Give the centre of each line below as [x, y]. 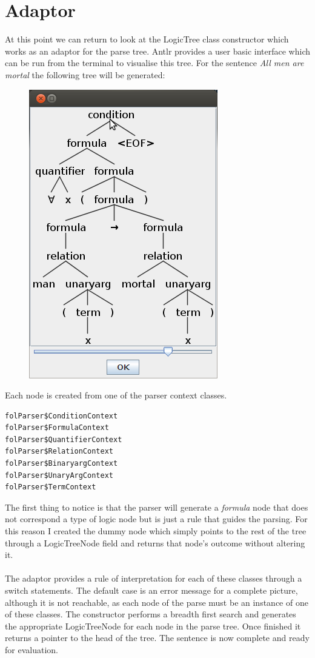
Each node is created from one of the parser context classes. [116, 395]
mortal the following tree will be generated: [85, 74]
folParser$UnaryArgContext [59, 475]
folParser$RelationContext [59, 452]
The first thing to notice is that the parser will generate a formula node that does [157, 507]
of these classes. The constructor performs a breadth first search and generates [151, 614]
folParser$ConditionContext [61, 416]
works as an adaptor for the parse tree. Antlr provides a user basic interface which [158, 51]
